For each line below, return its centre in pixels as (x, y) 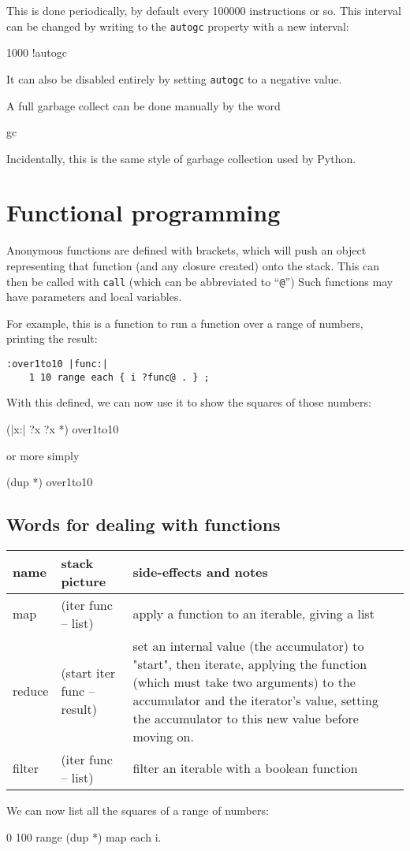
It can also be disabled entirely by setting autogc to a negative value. (174, 78)
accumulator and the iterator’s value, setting (255, 700)
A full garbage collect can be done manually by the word (143, 105)
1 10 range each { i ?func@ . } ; (119, 377)
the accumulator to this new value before (246, 718)
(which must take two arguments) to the (244, 682)
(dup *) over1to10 (50, 482)
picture (84, 581)
